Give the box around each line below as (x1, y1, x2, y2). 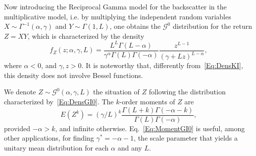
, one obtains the (109, 21, 161, 31)
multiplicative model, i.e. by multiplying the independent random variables (4, 11, 231, 21)
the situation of (93, 86, 140, 97)
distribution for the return (172, 21, 253, 31)
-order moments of (119, 96, 175, 107)
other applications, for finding (4, 133, 94, 143)
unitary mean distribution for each (4, 142, 109, 153)
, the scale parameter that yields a (134, 133, 238, 143)
